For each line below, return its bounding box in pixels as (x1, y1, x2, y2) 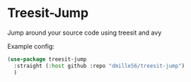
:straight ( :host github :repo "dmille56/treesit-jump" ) (13, 62, 185, 69)
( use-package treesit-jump (7, 55, 87, 63)
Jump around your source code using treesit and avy (7, 28, 162, 37)
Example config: (7, 42, 55, 50)
